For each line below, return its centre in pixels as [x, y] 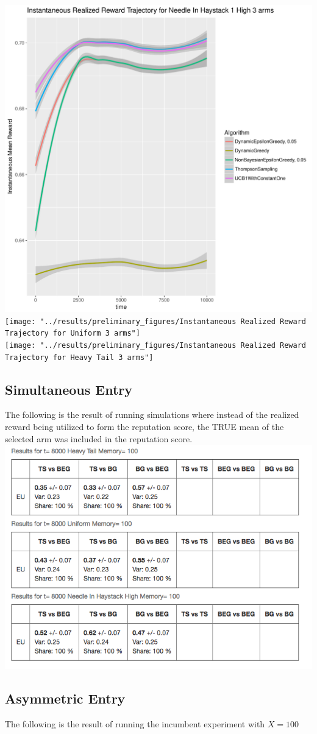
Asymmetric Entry [65, 698]
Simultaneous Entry [69, 389]
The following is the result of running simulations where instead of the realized [152, 415]
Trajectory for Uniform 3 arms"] [73, 333]
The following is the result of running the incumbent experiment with [135, 724]
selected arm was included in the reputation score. [99, 438]
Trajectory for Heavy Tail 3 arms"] [79, 357]
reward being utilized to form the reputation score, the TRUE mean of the [144, 427]
